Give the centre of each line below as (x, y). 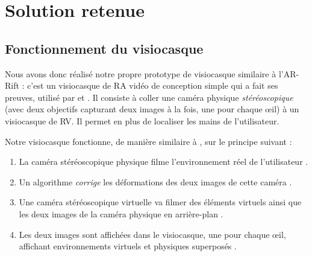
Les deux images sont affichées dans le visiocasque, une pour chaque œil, (152, 234)
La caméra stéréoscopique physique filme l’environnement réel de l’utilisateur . (164, 162)
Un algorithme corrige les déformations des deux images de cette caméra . (155, 181)
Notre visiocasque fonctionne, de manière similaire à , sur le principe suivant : (148, 141)
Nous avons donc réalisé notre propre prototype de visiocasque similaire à (141, 73)
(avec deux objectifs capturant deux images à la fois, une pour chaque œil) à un (152, 109)
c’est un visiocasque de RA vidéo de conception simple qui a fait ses (153, 85)
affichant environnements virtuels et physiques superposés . (128, 246)
